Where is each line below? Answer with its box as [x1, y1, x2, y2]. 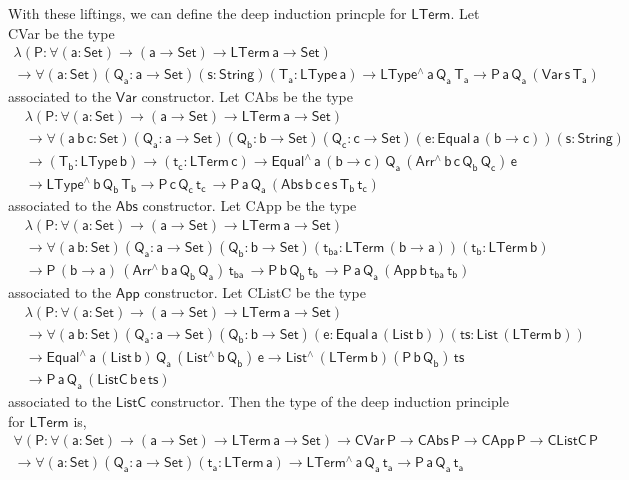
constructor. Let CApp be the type [142, 195, 357, 216]
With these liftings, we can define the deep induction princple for [8, 3, 407, 23]
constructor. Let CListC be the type [144, 282, 366, 303]
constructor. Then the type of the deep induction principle [150, 391, 509, 412]
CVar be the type [8, 22, 115, 43]
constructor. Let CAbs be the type [141, 86, 353, 107]
